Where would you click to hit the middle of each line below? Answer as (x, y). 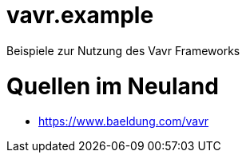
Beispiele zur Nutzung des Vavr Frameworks (123, 50)
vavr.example (80, 15)
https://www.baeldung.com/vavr (124, 121)
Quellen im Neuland (113, 86)
